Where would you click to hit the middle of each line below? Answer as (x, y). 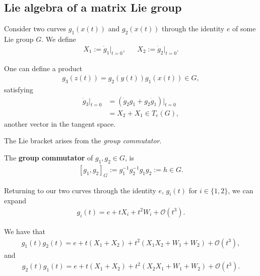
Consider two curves (35, 29)
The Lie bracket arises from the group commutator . (83, 141)
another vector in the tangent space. (60, 123)
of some (244, 29)
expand (15, 201)
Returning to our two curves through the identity (80, 190)
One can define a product (43, 68)
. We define (59, 39)
